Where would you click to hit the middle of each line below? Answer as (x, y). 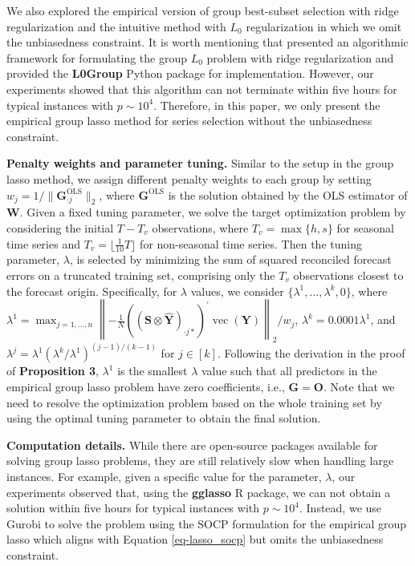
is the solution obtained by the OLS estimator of (288, 194)
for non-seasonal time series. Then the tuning (251, 243)
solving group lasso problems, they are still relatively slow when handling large (200, 461)
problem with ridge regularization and (300, 57)
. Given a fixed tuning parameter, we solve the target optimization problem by (213, 212)
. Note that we (359, 386)
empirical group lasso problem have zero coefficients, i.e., (146, 386)
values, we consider (237, 291)
